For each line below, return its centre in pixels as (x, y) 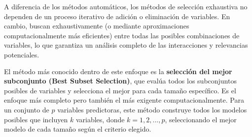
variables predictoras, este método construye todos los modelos (152, 109)
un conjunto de (27, 109)
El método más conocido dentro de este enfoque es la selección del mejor (118, 71)
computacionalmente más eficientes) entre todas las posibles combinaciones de (122, 35)
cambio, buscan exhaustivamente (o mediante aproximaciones (97, 26)
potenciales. (22, 54)
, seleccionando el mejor (201, 119)
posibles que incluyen (36, 119)
